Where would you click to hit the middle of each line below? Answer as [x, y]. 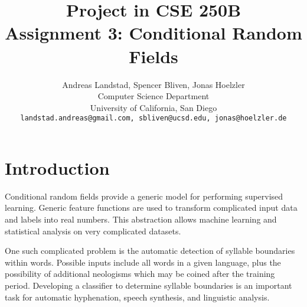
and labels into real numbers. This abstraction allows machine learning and [141, 219]
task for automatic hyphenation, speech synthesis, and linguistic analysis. [137, 297]
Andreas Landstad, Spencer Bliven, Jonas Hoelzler [153, 84]
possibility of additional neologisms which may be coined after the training [140, 274]
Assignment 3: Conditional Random [153, 33]
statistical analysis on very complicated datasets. [93, 231]
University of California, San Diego [153, 107]
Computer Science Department [153, 96]
